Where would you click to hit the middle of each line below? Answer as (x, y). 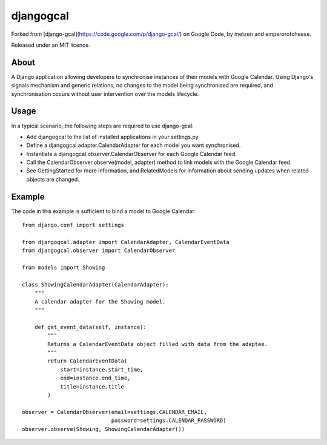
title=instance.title (92, 386)
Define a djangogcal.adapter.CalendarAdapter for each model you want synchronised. (134, 145)
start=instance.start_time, (102, 369)
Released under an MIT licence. (51, 45)
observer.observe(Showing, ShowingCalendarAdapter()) (103, 429)
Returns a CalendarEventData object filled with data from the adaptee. (158, 344)
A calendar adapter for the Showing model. (100, 301)
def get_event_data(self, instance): (90, 327)
